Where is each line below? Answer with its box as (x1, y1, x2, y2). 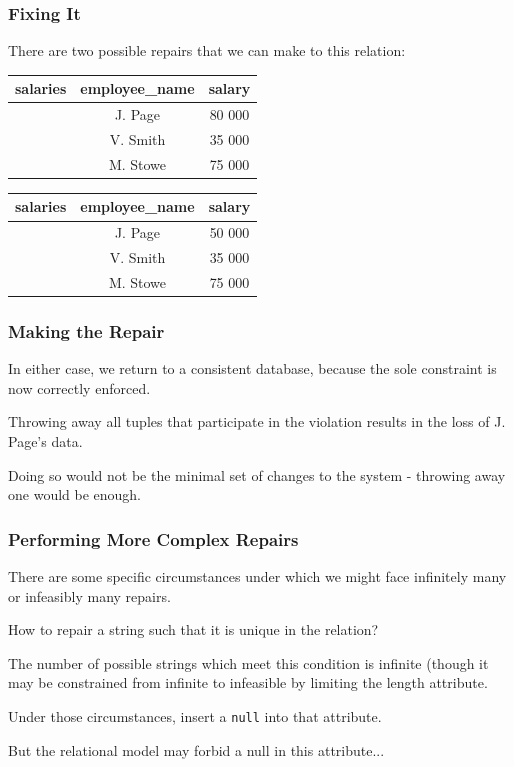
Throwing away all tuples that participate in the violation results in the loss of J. (8, 411, 506, 432)
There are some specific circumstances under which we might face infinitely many (8, 566, 507, 587)
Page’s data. (8, 431, 83, 452)
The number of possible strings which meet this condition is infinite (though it (8, 652, 489, 673)
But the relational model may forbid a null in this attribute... (8, 739, 385, 760)
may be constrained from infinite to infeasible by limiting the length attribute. (8, 672, 488, 693)
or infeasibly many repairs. (8, 585, 171, 606)
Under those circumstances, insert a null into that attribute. (8, 706, 382, 727)
